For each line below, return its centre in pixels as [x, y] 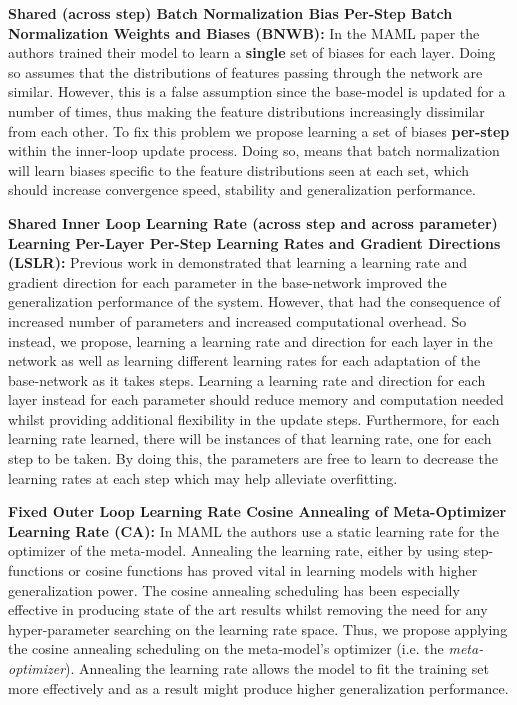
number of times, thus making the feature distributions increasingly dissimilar [246, 110]
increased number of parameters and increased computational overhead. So [237, 320]
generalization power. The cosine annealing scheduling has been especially [234, 589]
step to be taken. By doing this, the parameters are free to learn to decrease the [253, 458]
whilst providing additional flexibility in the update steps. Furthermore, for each [254, 418]
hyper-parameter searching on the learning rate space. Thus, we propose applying [258, 628]
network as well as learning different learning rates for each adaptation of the [244, 360]
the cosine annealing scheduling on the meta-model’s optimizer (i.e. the [226, 648]
